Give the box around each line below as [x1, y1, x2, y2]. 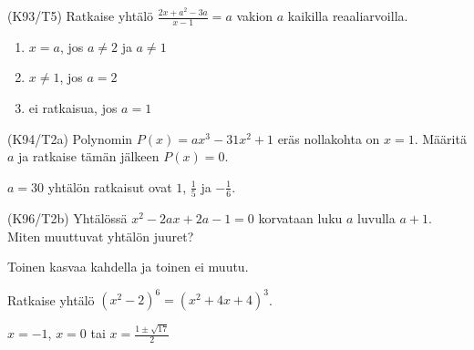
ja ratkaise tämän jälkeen [18, 147, 160, 166]
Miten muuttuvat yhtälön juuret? [7, 226, 194, 245]
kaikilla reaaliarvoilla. [287, 6, 408, 25]
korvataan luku [258, 209, 343, 228]
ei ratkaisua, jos [28, 98, 118, 118]
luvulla [357, 209, 396, 228]
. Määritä [414, 129, 467, 148]
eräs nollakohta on [277, 129, 380, 148]
